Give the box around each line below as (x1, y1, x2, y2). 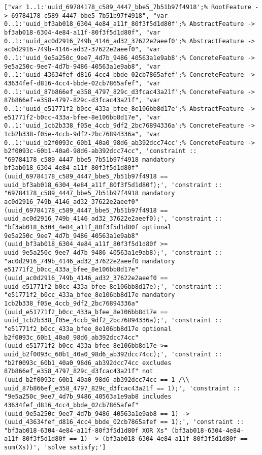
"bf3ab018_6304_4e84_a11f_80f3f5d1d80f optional (4, 224, 172, 231)
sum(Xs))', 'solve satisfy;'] (4, 444, 106, 451)
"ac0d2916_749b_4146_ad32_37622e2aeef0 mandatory (4, 257, 175, 265)
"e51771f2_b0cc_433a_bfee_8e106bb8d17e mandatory (4, 291, 175, 299)
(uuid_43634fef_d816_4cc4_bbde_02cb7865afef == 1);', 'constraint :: (4, 418, 244, 426)
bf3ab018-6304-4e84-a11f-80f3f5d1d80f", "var (4, 28, 160, 36)
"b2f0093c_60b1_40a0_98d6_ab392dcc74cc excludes (4, 359, 172, 367)
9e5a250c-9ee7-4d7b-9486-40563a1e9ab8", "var (4, 63, 160, 70)
